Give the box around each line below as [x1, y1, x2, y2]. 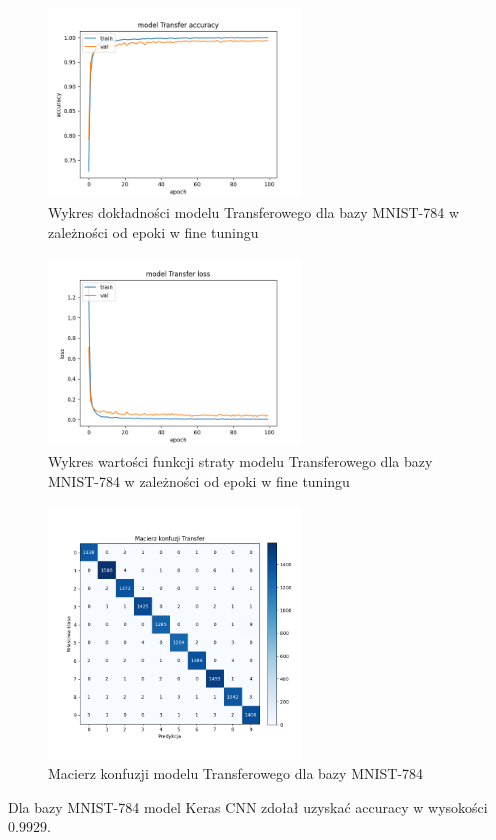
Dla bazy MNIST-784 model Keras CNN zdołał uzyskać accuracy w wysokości [8, 796, 488, 817]
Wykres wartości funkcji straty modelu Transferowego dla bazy [48, 450, 433, 471]
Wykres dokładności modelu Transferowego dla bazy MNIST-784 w [48, 202, 460, 223]
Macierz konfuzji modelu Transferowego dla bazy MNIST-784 [48, 763, 424, 784]
